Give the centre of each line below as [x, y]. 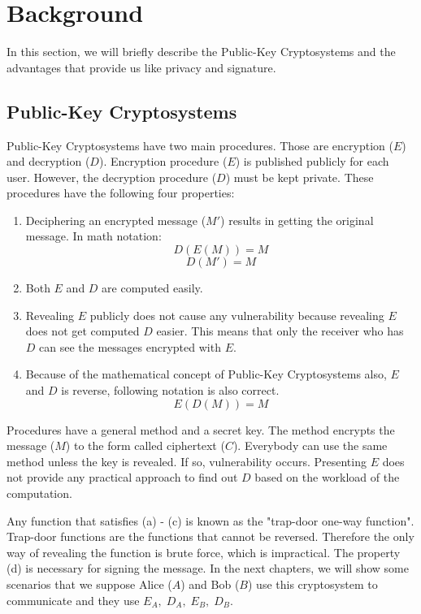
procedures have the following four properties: [121, 193]
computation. [39, 493]
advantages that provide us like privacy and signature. [141, 67]
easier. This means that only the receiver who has [280, 331]
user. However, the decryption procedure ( [112, 177]
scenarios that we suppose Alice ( [89, 584]
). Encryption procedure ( [163, 161]
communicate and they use [73, 600]
